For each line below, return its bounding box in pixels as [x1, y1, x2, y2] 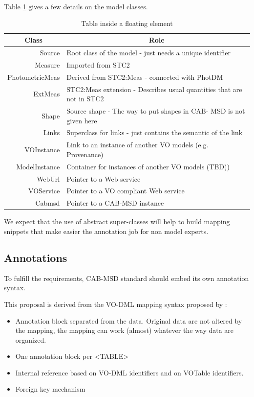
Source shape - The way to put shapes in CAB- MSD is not [66, 106, 245, 116]
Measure [35, 59, 60, 70]
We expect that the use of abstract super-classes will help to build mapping [4, 216, 230, 227]
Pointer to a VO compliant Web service [66, 186, 185, 196]
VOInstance [24, 144, 60, 155]
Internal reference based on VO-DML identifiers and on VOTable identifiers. [15, 367, 244, 377]
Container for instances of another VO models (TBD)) [66, 161, 230, 171]
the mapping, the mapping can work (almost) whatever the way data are [15, 325, 234, 335]
